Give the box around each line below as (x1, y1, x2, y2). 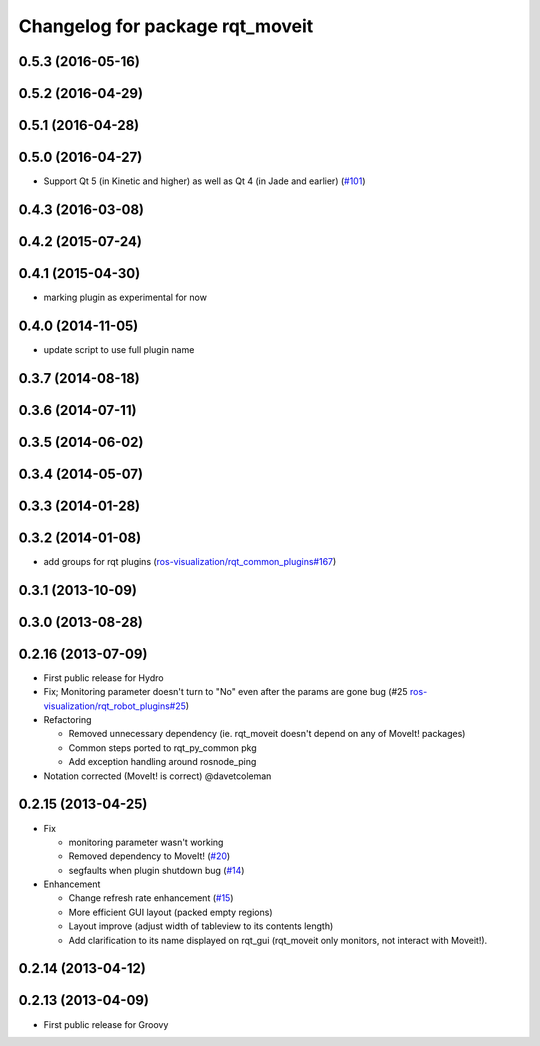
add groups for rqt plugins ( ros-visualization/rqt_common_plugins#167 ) (43, 555, 337, 567)
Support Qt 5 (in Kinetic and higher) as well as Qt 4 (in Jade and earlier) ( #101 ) (43, 175, 366, 187)
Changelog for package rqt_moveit (18, 15, 314, 37)
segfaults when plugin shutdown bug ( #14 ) (68, 864, 245, 876)
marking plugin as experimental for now (43, 291, 207, 304)
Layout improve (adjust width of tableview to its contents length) (68, 920, 334, 932)
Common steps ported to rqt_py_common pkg (68, 741, 257, 754)
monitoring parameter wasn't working (68, 836, 224, 848)
